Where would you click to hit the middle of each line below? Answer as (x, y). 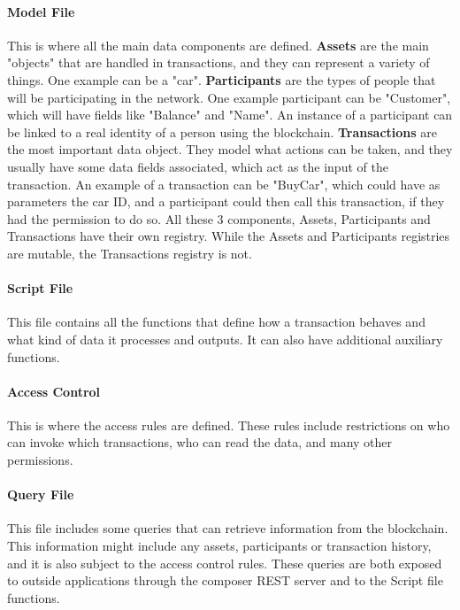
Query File (41, 494)
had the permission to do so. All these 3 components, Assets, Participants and (219, 218)
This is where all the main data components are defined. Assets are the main (218, 45)
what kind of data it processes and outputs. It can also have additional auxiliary (225, 339)
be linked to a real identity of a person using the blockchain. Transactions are (222, 131)
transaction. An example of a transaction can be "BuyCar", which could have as (224, 184)
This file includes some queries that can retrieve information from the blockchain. (228, 528)
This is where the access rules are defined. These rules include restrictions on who (229, 425)
